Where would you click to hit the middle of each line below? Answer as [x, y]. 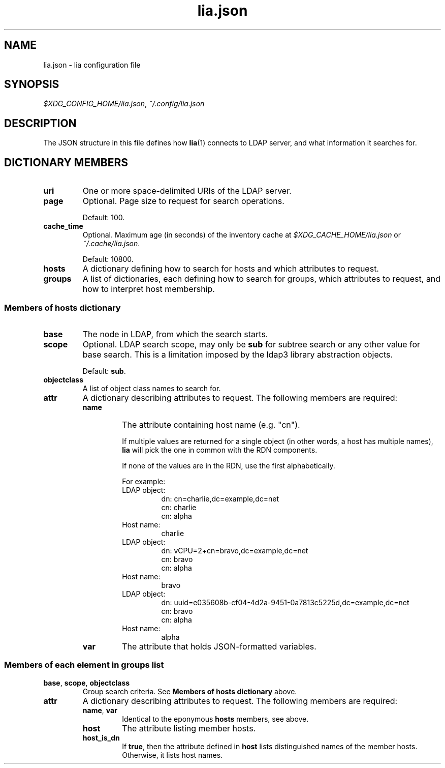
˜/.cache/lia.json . [111, 244]
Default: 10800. [108, 259]
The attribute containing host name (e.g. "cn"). [211, 424]
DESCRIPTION [40, 123]
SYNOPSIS [32, 84]
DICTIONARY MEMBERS [66, 162]
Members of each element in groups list [84, 665]
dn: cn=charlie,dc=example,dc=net [220, 498]
